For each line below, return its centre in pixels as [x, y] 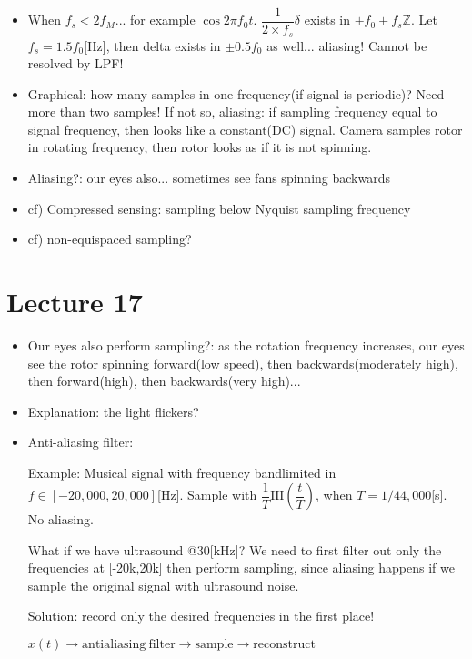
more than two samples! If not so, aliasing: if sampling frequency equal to [232, 112]
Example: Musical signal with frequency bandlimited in [182, 472]
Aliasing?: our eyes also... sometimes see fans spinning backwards [209, 178]
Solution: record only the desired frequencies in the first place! [201, 616]
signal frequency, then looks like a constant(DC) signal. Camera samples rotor [245, 129]
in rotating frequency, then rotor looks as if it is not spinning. [200, 147]
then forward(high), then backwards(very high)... [164, 381]
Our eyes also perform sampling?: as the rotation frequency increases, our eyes [246, 345]
